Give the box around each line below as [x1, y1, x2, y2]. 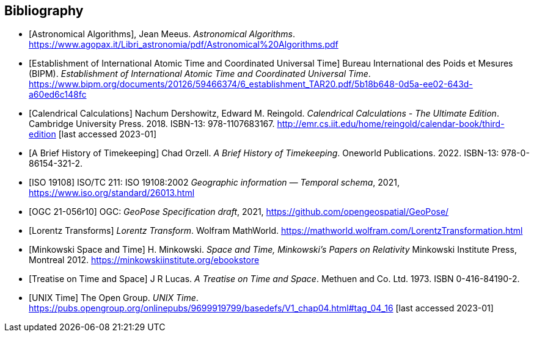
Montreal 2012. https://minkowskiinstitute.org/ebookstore [29, 255, 260, 266]
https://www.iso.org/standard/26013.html [29, 187, 195, 198]
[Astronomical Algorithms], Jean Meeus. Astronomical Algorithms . [29, 29, 295, 40]
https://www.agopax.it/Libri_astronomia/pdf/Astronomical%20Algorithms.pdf [29, 39, 338, 50]
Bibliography [4, 3, 84, 18]
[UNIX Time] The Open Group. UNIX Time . [29, 292, 199, 303]
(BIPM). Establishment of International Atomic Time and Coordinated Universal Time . [29, 68, 371, 79]
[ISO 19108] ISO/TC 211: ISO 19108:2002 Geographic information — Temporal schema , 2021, [29, 177, 400, 188]
